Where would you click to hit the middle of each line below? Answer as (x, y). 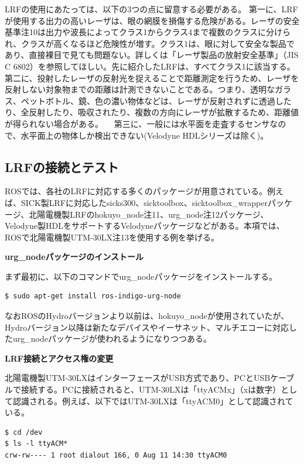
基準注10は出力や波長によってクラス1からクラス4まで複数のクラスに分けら (148, 32)
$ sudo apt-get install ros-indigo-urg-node (93, 296)
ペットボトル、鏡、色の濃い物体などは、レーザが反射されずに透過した (156, 100)
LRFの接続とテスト (62, 166)
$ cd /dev (24, 432)
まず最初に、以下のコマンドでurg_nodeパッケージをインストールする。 (141, 276)
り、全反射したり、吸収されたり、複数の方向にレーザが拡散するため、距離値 (152, 112)
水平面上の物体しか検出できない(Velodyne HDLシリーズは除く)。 (145, 135)
